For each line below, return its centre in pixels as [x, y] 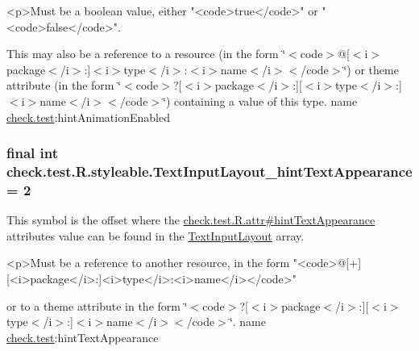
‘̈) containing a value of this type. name [260, 100]
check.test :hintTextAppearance [83, 337]
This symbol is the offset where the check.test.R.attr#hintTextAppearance [191, 220]
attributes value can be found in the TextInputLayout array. [156, 235]
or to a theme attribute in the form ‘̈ [97, 305]
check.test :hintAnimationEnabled [88, 117]
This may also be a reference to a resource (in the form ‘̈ [146, 54]
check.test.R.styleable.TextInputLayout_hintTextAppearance [209, 171]
